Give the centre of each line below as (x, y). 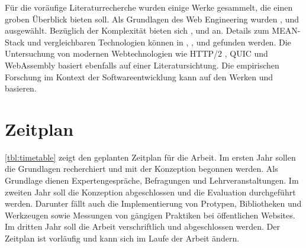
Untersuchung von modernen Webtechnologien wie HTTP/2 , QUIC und (136, 53)
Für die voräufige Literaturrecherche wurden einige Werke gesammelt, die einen (149, 7)
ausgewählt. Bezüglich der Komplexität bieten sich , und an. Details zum (137, 30)
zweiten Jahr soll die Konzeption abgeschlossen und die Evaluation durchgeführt (150, 192)
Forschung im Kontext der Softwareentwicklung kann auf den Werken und (139, 76)
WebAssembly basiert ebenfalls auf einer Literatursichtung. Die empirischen (142, 65)
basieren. (21, 88)
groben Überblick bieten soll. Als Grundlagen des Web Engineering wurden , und (152, 19)
